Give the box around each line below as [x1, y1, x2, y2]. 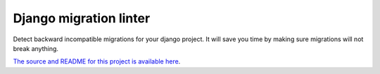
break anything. [13, 44, 59, 52]
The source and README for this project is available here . [13, 57, 181, 66]
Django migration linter [13, 10, 151, 26]
